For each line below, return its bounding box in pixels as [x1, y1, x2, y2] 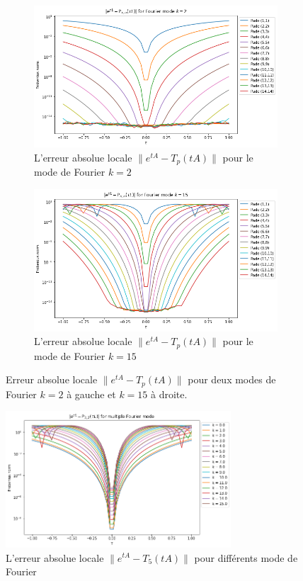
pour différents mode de [194, 550, 298, 565]
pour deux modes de [188, 372, 276, 387]
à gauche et [67, 386, 116, 401]
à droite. [151, 386, 188, 401]
